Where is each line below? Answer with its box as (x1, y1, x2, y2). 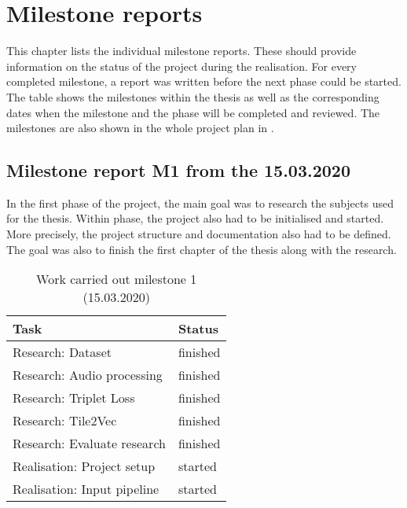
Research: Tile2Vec (13, 411, 117, 430)
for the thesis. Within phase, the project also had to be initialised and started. (6, 210, 384, 226)
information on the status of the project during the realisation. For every (6, 57, 357, 74)
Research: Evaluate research (13, 434, 166, 453)
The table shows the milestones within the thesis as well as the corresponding (6, 88, 379, 105)
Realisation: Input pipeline (13, 480, 159, 499)
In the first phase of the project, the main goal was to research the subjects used (6, 194, 394, 211)
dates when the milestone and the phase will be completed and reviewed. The (6, 104, 380, 120)
